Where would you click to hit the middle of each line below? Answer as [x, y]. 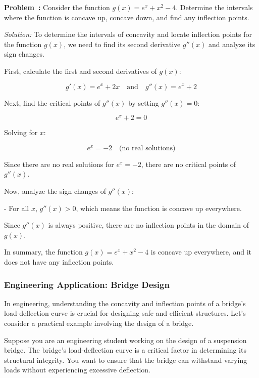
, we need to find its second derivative [122, 44]
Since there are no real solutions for [59, 164]
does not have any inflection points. [59, 261]
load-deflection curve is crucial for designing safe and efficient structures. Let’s [125, 313]
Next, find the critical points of [52, 102]
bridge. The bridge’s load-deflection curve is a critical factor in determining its [125, 350]
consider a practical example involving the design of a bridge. [99, 323]
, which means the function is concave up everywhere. [159, 208]
